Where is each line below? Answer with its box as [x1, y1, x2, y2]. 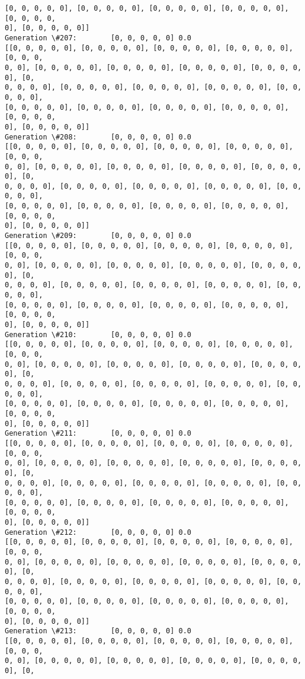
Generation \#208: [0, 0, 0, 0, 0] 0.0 [5, 132, 191, 141]
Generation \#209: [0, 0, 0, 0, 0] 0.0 [5, 231, 191, 240]
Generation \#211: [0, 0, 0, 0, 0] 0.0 [5, 429, 191, 438]
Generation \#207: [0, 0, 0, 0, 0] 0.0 [5, 33, 191, 42]
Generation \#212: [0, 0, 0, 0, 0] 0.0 [5, 528, 191, 537]
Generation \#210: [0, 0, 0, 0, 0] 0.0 [5, 330, 191, 339]
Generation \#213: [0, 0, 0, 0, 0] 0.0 [5, 627, 191, 636]
